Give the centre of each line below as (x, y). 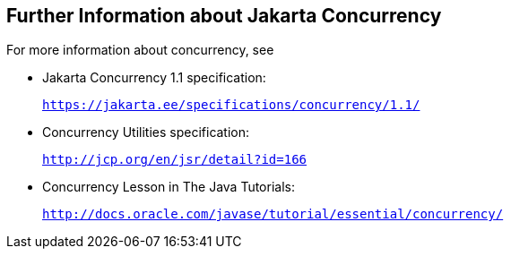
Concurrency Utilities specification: (146, 132)
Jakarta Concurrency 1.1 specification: (154, 78)
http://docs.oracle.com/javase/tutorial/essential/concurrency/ (273, 214)
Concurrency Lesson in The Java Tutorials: (169, 187)
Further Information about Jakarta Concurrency (224, 16)
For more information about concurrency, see (140, 50)
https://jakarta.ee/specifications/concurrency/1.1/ (231, 105)
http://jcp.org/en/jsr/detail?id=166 (175, 160)
